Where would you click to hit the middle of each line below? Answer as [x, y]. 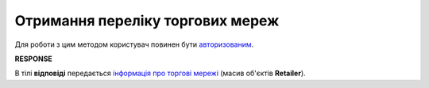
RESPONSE [34, 59]
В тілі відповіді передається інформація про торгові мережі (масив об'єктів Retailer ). [160, 73]
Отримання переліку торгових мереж [147, 21]
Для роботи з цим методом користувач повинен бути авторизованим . [134, 44]
